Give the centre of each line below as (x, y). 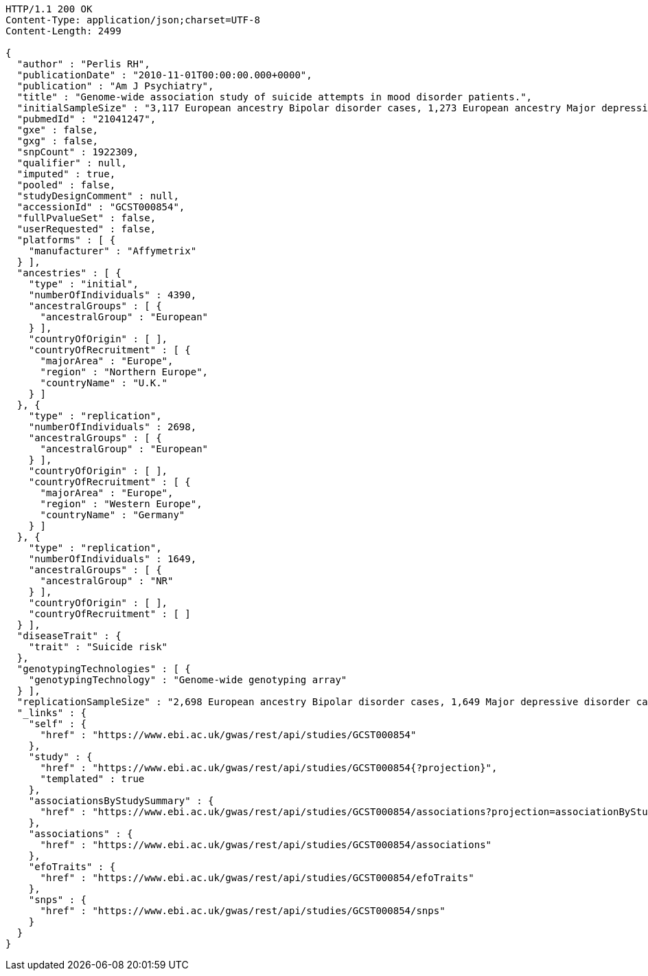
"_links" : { (52, 713)
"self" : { (58, 724)
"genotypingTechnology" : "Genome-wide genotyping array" (188, 680)
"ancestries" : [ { (69, 273)
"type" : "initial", (83, 284)
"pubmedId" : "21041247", (86, 119)
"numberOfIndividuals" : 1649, (113, 559)
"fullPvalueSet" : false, (86, 218)
